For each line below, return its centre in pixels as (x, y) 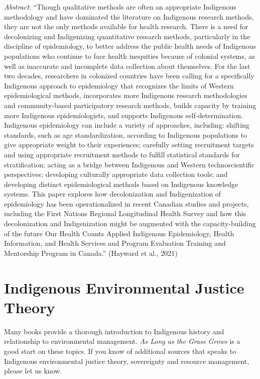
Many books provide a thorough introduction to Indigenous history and (114, 331)
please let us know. (33, 371)
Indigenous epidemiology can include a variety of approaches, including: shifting (127, 125)
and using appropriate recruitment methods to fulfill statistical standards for (122, 154)
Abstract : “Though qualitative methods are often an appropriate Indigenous (120, 7)
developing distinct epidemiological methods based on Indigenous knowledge (121, 184)
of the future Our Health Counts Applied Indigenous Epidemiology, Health (119, 233)
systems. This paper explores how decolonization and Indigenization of (113, 194)
